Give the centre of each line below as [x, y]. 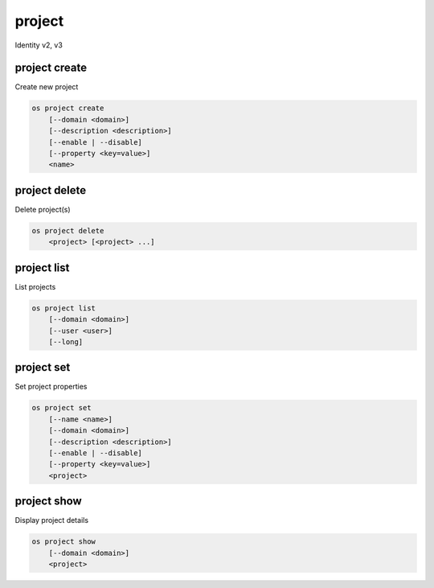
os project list [64, 308]
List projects [35, 286]
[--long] [66, 341]
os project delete [68, 230]
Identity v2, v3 [39, 45]
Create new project [47, 87]
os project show [64, 542]
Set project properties [51, 387]
